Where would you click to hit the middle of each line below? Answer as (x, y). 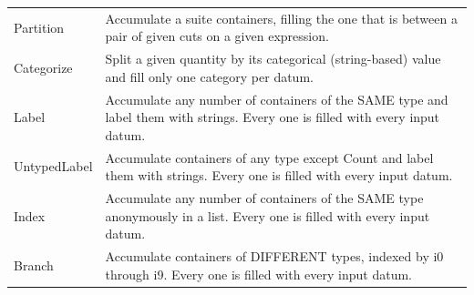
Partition (39, 27)
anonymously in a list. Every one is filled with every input (268, 215)
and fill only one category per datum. (209, 76)
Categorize (43, 67)
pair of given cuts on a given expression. (217, 36)
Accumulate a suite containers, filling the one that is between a (281, 18)
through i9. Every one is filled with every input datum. (258, 274)
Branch (34, 264)
